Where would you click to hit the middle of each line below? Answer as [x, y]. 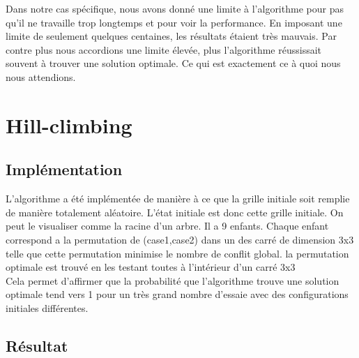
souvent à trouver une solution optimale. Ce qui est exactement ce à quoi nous [173, 63]
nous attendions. [41, 76]
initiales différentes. [47, 307]
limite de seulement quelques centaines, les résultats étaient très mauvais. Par [171, 36]
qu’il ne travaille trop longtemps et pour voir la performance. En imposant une [174, 22]
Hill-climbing [69, 125]
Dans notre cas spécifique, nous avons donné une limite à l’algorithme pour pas [175, 8]
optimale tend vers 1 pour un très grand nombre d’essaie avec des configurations [177, 294]
